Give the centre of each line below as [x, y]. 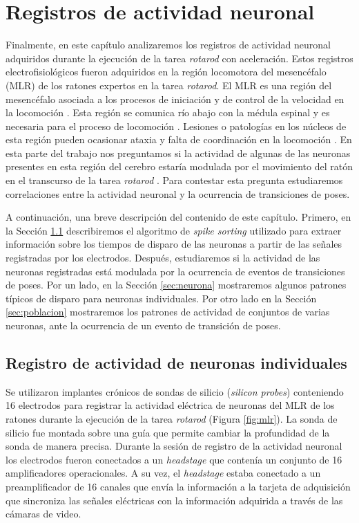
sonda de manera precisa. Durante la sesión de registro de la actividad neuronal [174, 446]
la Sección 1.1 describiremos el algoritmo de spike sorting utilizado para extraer [174, 230]
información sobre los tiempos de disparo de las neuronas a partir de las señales [174, 244]
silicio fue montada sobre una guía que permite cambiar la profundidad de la [168, 432]
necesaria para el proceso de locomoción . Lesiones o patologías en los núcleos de [176, 126]
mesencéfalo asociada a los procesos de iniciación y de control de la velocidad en [175, 99]
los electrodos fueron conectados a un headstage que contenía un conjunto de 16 [174, 459]
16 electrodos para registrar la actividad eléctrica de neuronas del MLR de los [170, 405]
